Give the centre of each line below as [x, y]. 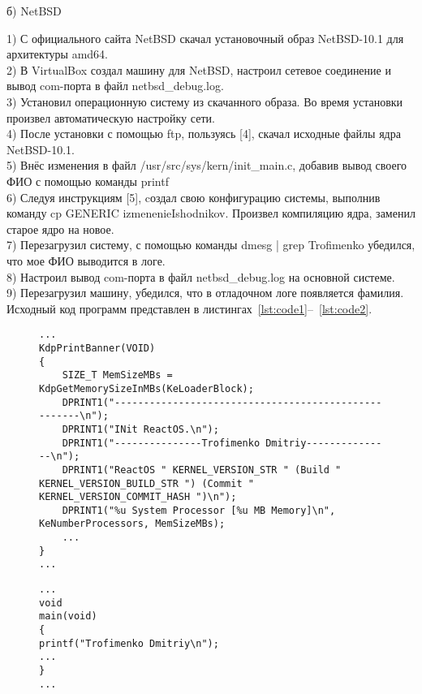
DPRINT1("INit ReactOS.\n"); [140, 429]
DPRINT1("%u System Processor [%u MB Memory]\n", [199, 510]
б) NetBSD [34, 11]
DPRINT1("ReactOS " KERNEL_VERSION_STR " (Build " [202, 470]
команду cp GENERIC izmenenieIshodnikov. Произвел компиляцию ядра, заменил [211, 213]
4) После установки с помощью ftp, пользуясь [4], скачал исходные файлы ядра [204, 134]
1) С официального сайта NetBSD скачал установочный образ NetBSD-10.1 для [205, 38]
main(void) [68, 616]
